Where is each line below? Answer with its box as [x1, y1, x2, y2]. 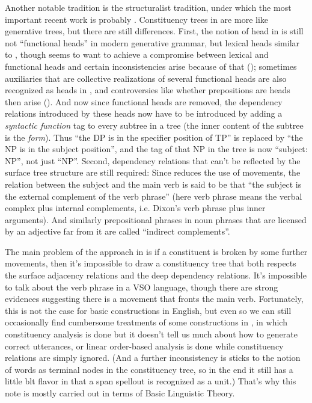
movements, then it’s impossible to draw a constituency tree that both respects [5, 257, 296, 269]
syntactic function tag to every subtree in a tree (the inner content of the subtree [5, 118, 304, 131]
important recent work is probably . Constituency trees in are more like [5, 13, 269, 25]
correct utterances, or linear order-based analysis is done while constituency [5, 339, 284, 352]
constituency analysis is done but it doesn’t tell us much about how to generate [5, 328, 298, 340]
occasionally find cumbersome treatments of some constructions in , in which [5, 316, 287, 328]
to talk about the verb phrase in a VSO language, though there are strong [5, 280, 278, 293]
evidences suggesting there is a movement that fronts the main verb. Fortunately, [5, 292, 304, 305]
